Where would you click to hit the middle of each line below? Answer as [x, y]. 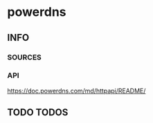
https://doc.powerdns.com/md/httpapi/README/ [76, 91]
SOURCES [24, 57]
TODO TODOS [38, 112]
